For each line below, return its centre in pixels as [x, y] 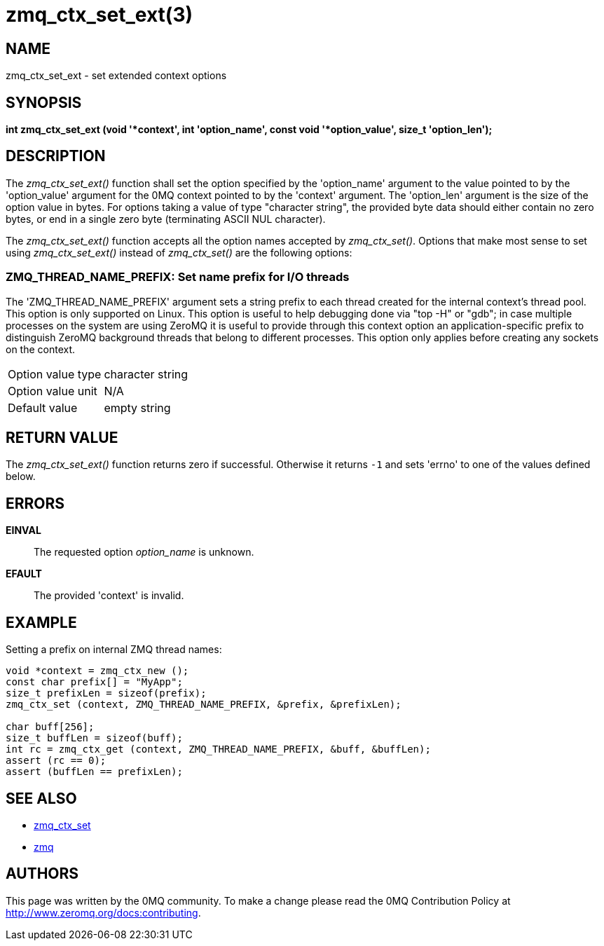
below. [21, 477]
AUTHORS [42, 874]
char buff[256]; [50, 727]
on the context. [41, 349]
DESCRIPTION [56, 156]
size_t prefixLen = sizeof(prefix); [106, 693]
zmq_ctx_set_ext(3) [99, 15]
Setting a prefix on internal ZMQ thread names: [114, 650]
